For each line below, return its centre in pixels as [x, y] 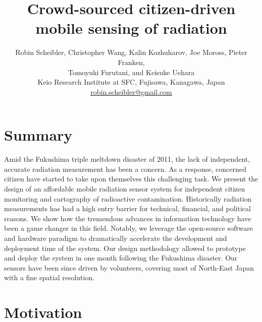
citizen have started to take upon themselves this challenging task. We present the [131, 179]
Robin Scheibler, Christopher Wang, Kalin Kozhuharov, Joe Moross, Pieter [131, 52]
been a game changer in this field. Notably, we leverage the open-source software [128, 228]
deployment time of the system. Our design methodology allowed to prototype [125, 248]
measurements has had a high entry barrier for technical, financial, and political [127, 208]
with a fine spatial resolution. [49, 277]
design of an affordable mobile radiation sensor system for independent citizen [125, 188]
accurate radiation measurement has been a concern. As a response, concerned [125, 169]
